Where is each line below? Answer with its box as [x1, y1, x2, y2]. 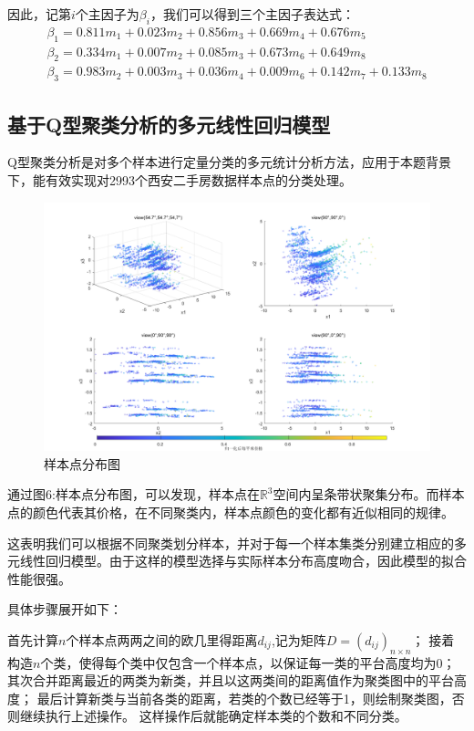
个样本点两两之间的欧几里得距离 [66, 630, 258, 649]
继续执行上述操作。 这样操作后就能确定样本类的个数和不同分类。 [19, 706, 407, 726]
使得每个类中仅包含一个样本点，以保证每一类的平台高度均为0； [78, 653, 456, 672]
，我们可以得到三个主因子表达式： [149, 5, 355, 23]
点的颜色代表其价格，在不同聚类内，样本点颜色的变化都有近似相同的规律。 [7, 502, 454, 521]
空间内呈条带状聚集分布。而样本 [273, 485, 465, 504]
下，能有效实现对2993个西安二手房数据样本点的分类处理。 [7, 171, 352, 190]
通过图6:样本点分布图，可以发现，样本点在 [7, 485, 260, 504]
